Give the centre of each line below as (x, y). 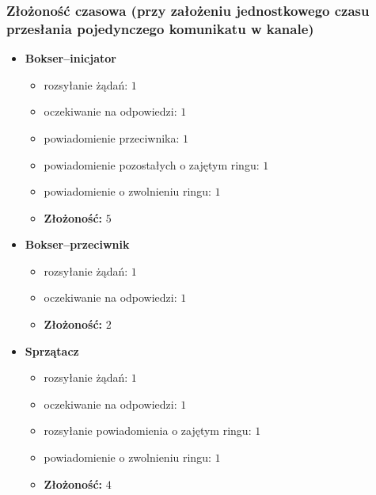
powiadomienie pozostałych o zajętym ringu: (152, 164)
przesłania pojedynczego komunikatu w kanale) (160, 28)
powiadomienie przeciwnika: (112, 137)
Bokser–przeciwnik (77, 244)
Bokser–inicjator (70, 58)
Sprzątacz (52, 350)
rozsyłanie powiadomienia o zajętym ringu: (148, 430)
